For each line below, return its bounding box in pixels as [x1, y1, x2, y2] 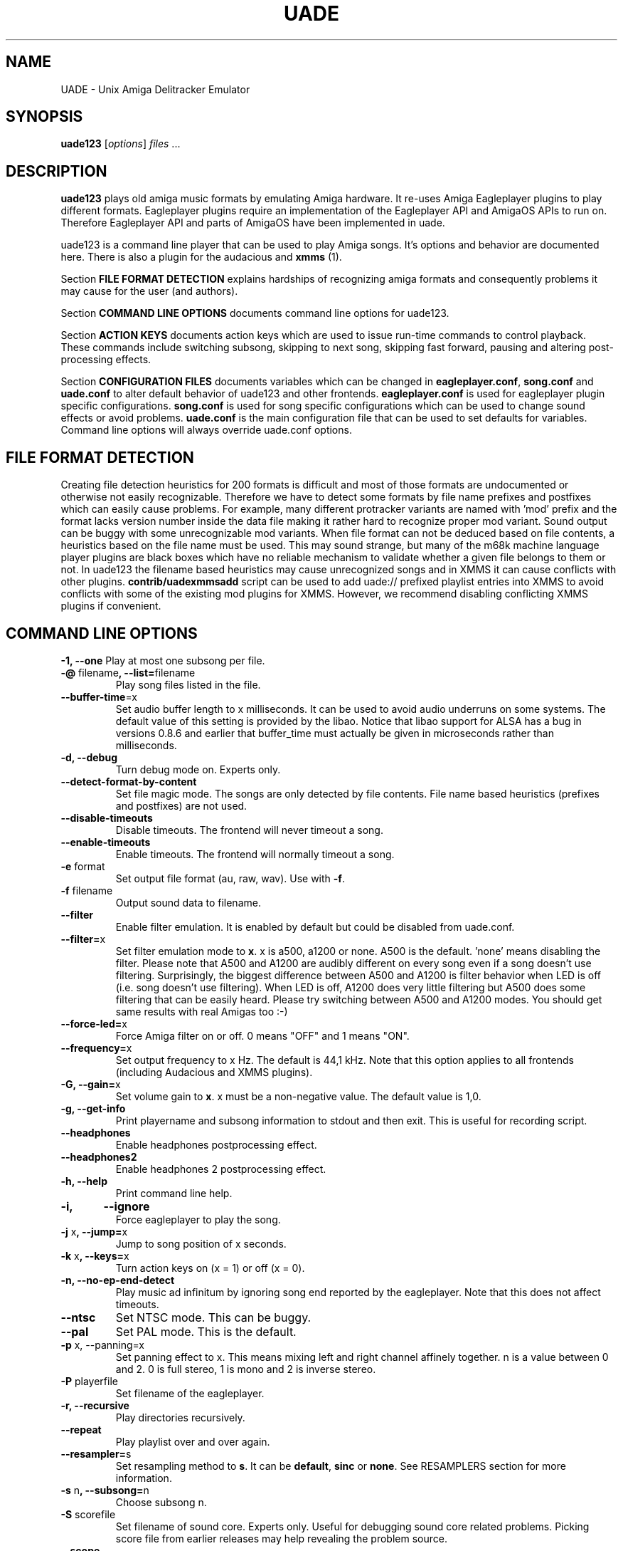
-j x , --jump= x [60, 1225, 128, 1238]
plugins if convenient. [60, 600, 161, 612]
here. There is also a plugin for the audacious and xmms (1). [60, 251, 342, 263]
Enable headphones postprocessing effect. [115, 1138, 317, 1151]
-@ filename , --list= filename [60, 666, 196, 679]
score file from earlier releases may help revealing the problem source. [115, 1532, 447, 1545]
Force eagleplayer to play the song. [115, 1213, 281, 1226]
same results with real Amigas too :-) [115, 1005, 288, 1018]
